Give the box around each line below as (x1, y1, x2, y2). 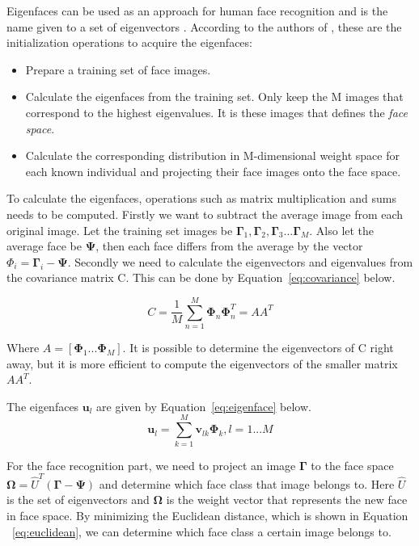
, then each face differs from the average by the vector (95, 237, 363, 254)
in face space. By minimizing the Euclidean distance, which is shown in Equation (6, 507, 408, 524)
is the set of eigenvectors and (6, 491, 150, 508)
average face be (6, 237, 82, 254)
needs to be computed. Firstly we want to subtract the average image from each (6, 205, 404, 222)
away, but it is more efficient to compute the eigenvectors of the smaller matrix (6, 355, 398, 372)
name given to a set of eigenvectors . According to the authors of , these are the (6, 18, 402, 35)
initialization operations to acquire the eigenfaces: (6, 34, 252, 51)
